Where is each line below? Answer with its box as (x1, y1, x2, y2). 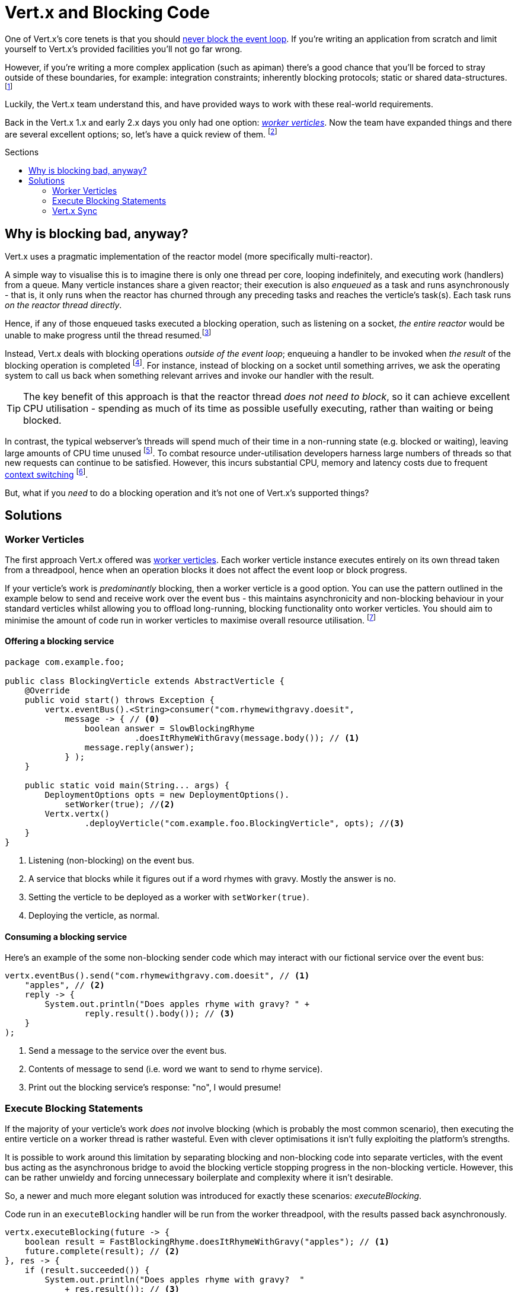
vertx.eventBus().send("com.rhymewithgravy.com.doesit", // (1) (5, 971, 310, 981)
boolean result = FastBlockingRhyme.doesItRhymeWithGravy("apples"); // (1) (24, 1236, 390, 1246)
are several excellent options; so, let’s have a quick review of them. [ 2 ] (5, 127, 277, 139)
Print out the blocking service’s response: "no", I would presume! (28, 1082, 281, 1093)
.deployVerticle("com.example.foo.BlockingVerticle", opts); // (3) (84, 818, 405, 828)
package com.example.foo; (5, 657, 125, 667)
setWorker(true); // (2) (65, 799, 175, 809)
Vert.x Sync (52, 206, 97, 216)
